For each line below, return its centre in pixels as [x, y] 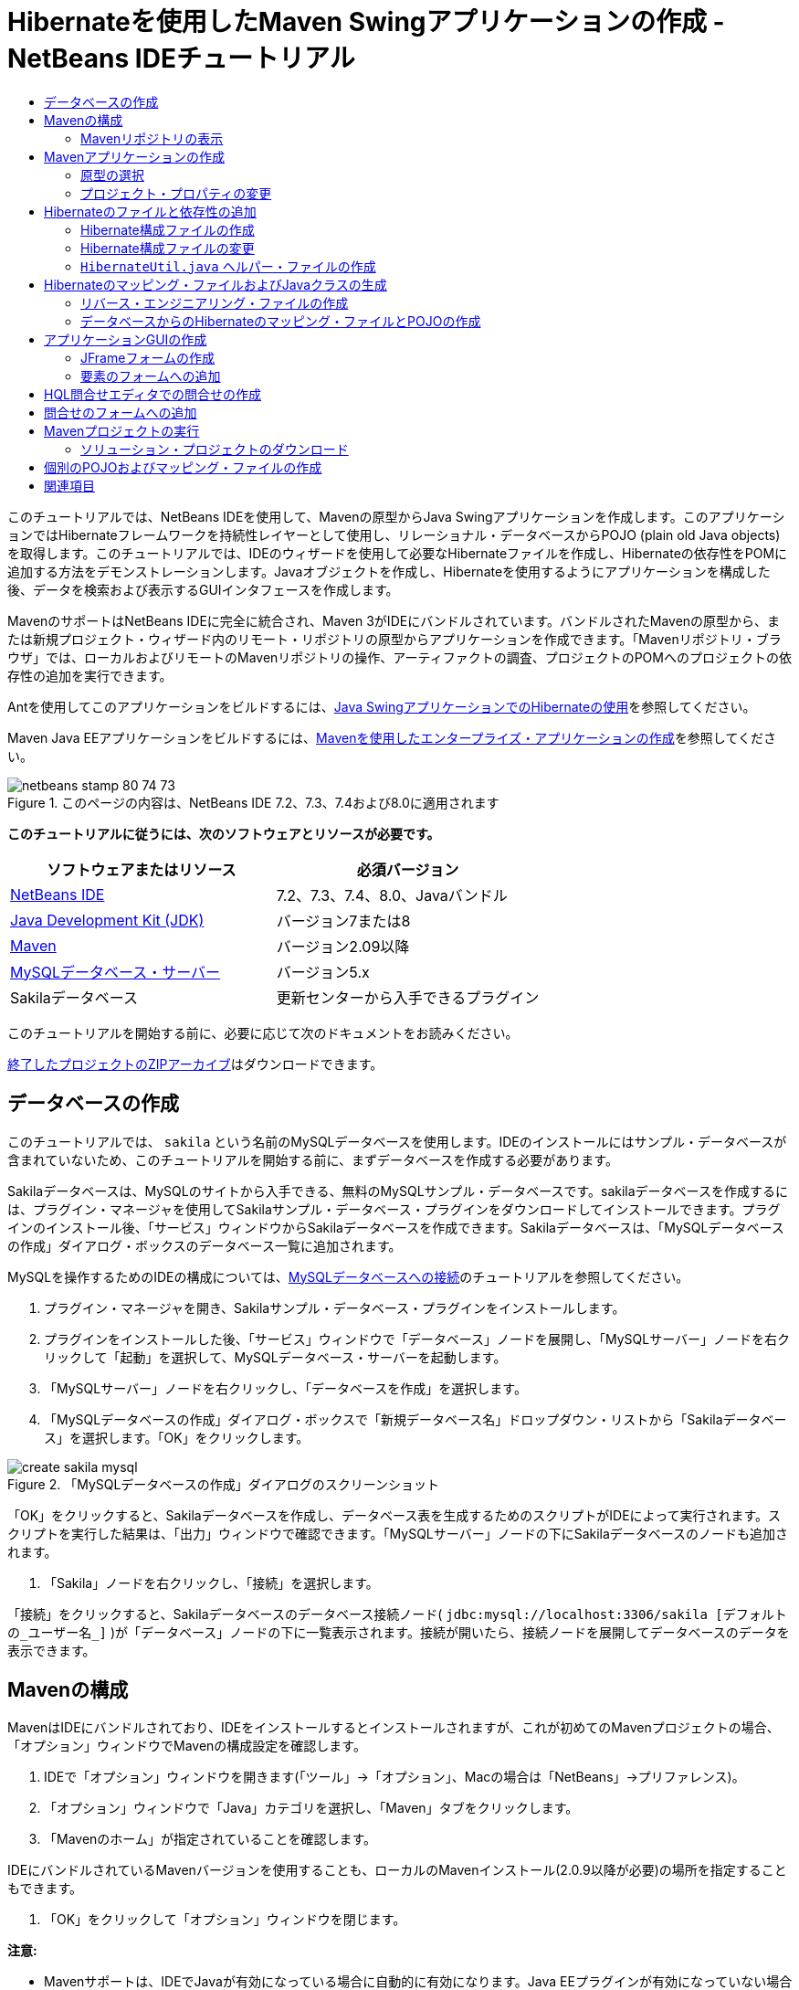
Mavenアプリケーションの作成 [135, 156]
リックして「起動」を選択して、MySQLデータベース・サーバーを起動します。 [275, 1357]
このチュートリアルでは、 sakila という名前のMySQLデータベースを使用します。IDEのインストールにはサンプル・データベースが [397, 1141]
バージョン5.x [323, 972]
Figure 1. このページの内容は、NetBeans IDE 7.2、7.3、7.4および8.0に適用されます [253, 802]
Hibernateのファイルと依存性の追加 [150, 211]
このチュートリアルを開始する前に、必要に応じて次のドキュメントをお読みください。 [263, 1032]
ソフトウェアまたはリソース [142, 869]
